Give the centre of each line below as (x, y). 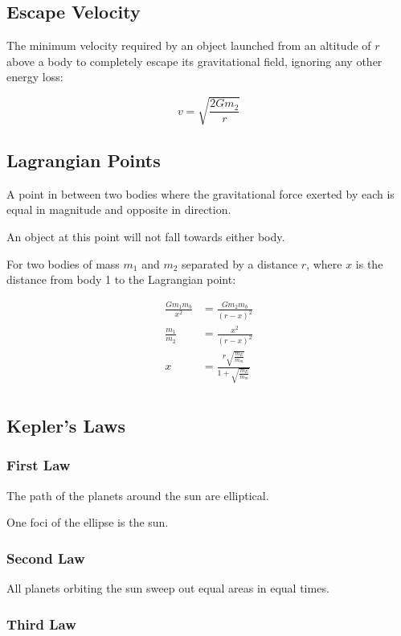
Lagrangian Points (84, 160)
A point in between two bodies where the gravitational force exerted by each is (200, 193)
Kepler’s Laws (66, 426)
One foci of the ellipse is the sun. (88, 522)
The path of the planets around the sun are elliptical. (138, 495)
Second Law (46, 558)
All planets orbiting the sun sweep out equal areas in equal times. (168, 588)
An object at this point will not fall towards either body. (146, 236)
